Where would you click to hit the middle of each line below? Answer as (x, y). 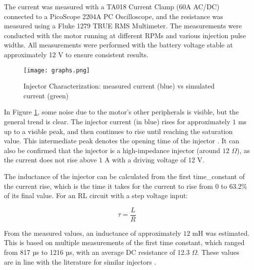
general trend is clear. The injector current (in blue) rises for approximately (117, 121)
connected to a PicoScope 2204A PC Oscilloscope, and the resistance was (114, 16)
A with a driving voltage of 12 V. (155, 160)
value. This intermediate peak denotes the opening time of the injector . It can (122, 141)
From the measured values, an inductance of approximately (93, 233)
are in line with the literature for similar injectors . (80, 261)
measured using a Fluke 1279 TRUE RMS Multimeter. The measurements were (123, 26)
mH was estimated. (221, 233)
